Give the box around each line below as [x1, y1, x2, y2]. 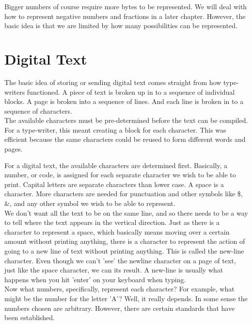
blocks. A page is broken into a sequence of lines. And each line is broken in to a [4, 96, 244, 106]
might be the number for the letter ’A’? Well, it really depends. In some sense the [4, 293, 248, 303]
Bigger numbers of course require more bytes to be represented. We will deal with [4, 1, 247, 11]
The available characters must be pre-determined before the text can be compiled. [4, 115, 248, 125]
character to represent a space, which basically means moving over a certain [4, 226, 230, 237]
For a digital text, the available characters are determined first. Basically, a [4, 160, 228, 170]
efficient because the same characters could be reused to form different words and [4, 134, 246, 144]
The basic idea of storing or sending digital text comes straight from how [4, 77, 221, 87]
